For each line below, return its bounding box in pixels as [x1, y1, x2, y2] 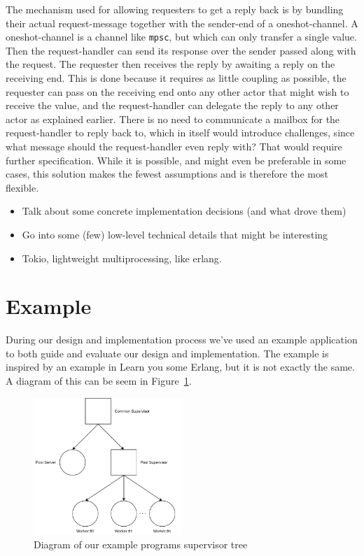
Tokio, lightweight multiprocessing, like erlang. [22, 250, 222, 265]
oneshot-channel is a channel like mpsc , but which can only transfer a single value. [6, 29, 357, 44]
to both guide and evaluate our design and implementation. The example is [6, 345, 329, 360]
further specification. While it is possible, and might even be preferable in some [6, 152, 346, 167]
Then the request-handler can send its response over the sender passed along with [6, 43, 356, 57]
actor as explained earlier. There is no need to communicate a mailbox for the [6, 111, 340, 126]
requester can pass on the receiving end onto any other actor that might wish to [6, 84, 349, 99]
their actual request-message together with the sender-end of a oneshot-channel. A [6, 15, 358, 30]
